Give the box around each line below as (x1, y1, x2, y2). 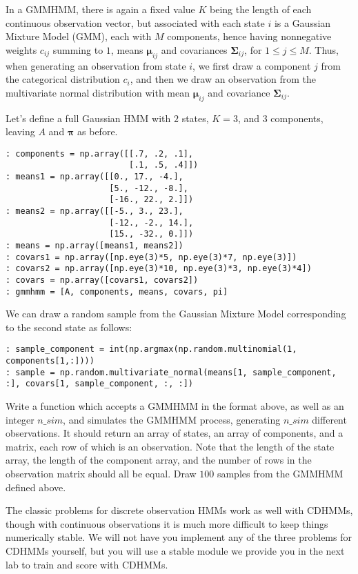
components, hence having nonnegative (167, 29, 332, 43)
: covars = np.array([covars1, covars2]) (6, 275, 199, 285)
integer (6, 412, 34, 426)
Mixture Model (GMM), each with (6, 29, 152, 43)
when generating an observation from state (6, 58, 186, 72)
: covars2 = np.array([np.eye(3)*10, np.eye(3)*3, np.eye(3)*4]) (6, 264, 312, 274)
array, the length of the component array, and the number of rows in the (6, 453, 312, 467)
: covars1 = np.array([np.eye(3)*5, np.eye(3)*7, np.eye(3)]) (6, 252, 297, 262)
